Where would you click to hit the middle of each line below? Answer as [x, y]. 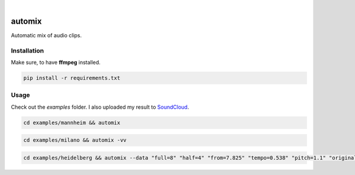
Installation [28, 50]
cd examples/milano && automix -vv [75, 140]
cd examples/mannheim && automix [72, 122]
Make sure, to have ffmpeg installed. [56, 63]
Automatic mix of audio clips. [46, 35]
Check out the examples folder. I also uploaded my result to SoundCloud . [100, 107]
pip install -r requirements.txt [72, 78]
